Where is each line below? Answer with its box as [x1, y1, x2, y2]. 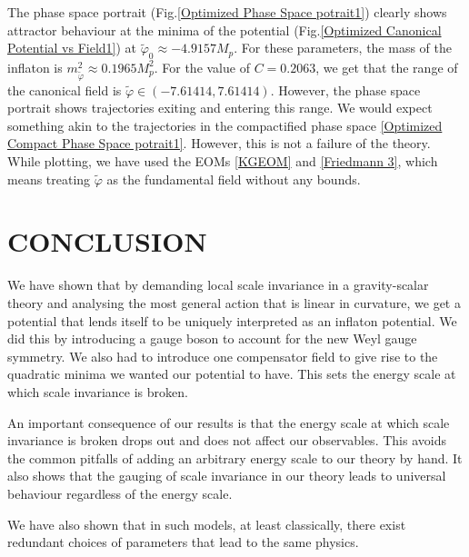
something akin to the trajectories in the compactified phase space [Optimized [7, 115, 443, 134]
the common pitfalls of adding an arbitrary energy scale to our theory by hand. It [7, 448, 463, 467]
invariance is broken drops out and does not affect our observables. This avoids [7, 431, 446, 450]
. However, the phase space [270, 80, 421, 99]
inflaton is [7, 57, 63, 76]
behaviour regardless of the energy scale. [7, 483, 233, 502]
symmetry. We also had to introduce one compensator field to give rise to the [7, 346, 438, 365]
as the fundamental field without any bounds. [106, 169, 361, 188]
